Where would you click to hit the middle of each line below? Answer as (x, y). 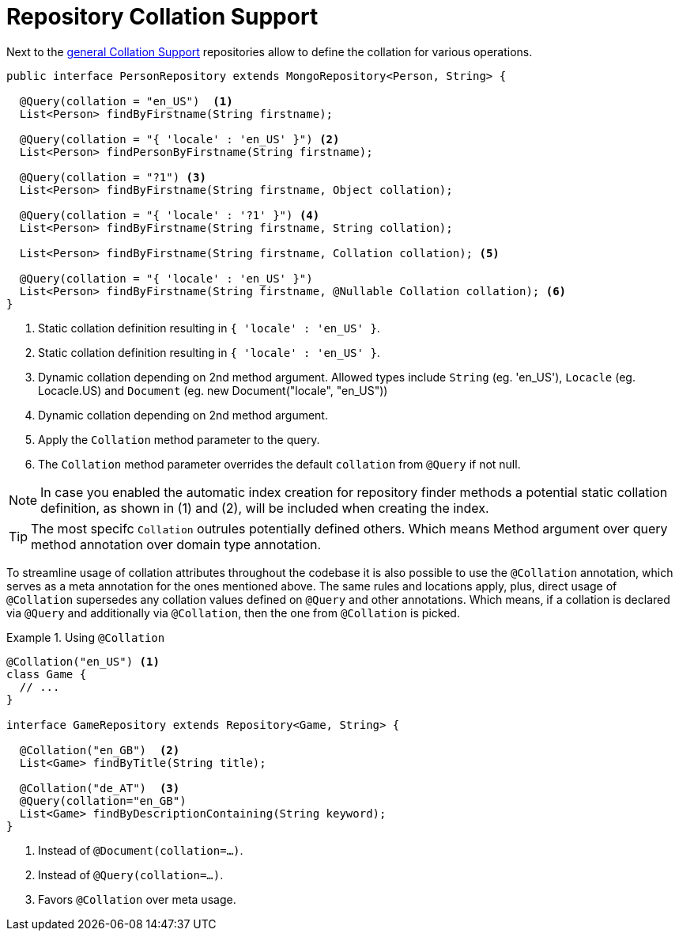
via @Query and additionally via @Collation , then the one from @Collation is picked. (233, 613)
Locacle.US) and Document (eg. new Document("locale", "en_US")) (213, 390)
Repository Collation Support (162, 17)
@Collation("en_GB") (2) (100, 750)
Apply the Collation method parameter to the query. (179, 439)
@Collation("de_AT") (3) (100, 788)
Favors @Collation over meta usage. (137, 899)
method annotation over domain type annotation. (176, 544)
